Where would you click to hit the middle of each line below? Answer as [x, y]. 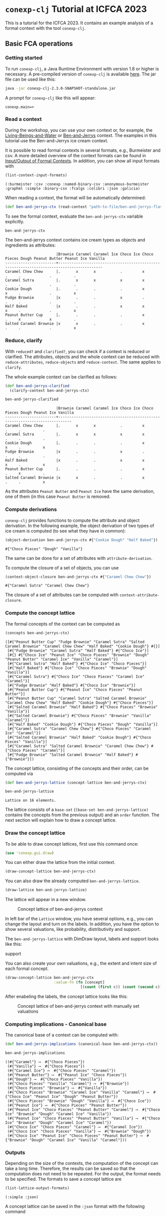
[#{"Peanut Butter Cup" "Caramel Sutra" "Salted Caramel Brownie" [77, 698]
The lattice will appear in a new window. [46, 900]
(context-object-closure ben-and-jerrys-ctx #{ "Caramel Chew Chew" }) [78, 577]
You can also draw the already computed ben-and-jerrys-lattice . [72, 881]
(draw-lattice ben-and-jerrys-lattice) [46, 890]
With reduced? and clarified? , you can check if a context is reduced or [78, 351]
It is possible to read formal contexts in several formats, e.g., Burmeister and [83, 150]
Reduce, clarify [24, 341]
